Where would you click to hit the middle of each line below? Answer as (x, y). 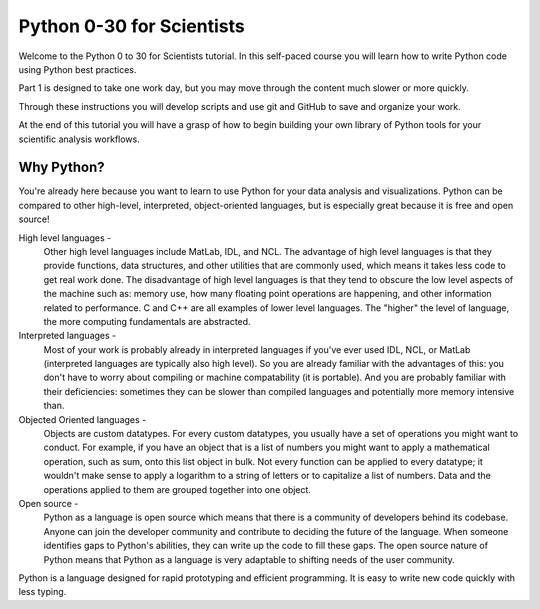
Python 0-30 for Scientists (131, 26)
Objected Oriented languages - (82, 419)
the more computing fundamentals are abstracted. (147, 321)
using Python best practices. (77, 69)
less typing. (42, 592)
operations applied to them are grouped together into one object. (177, 489)
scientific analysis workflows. (79, 139)
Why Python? (61, 167)
